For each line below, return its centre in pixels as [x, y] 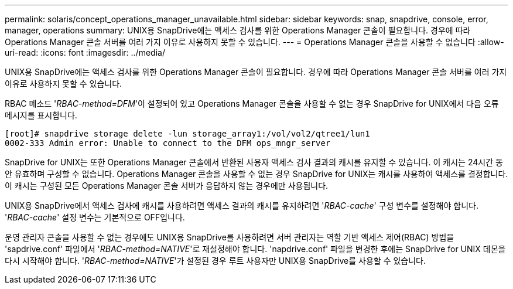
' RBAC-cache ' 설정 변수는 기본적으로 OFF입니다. [95, 217]
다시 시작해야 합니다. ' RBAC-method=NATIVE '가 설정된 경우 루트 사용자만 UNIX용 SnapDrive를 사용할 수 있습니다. [216, 261]
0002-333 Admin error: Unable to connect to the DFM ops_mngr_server [168, 143]
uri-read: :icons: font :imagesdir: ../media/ [85, 52]
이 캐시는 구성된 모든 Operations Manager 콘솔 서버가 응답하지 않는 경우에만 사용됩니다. [167, 186]
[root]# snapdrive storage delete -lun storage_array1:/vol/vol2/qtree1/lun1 [187, 134]
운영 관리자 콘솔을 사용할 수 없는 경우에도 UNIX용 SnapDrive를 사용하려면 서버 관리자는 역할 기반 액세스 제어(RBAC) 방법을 [230, 237]
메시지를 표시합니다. [41, 115]
